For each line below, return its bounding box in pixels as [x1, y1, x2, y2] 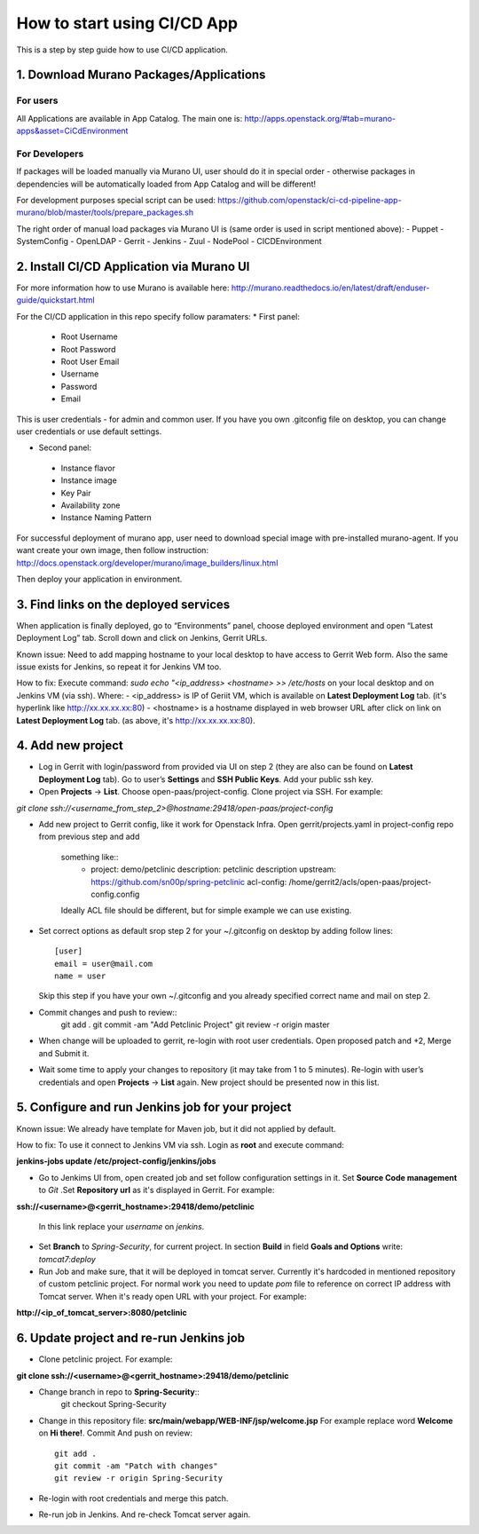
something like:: [60, 851, 119, 862]
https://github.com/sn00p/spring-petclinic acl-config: [90, 876, 287, 887]
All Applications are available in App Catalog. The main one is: [16, 113, 243, 123]
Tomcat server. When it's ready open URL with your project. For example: [38, 1291, 307, 1301]
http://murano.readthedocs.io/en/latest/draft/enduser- [231, 282, 430, 293]
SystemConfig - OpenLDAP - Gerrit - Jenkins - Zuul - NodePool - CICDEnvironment [16, 236, 323, 247]
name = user [54, 970, 106, 981]
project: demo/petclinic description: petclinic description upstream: [90, 864, 337, 874]
